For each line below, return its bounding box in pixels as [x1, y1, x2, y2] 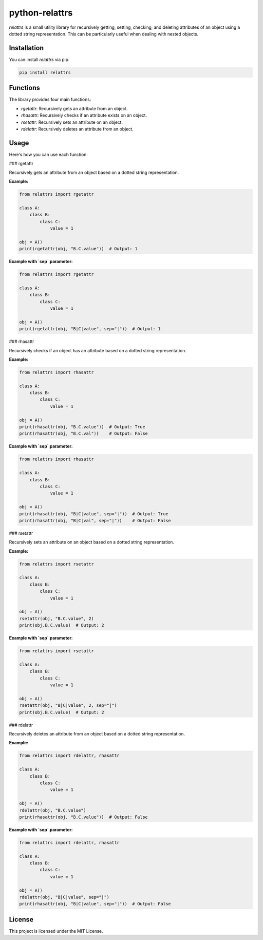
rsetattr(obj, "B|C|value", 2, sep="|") [19, 703, 117, 708]
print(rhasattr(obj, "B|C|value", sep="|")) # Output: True [19, 511, 169, 516]
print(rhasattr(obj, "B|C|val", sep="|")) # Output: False [19, 518, 171, 523]
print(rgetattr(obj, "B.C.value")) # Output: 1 [19, 246, 138, 252]
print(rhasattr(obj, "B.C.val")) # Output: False [19, 431, 148, 436]
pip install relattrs [19, 70, 71, 75]
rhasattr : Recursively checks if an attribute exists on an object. [21, 113, 147, 118]
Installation [9, 44, 44, 52]
